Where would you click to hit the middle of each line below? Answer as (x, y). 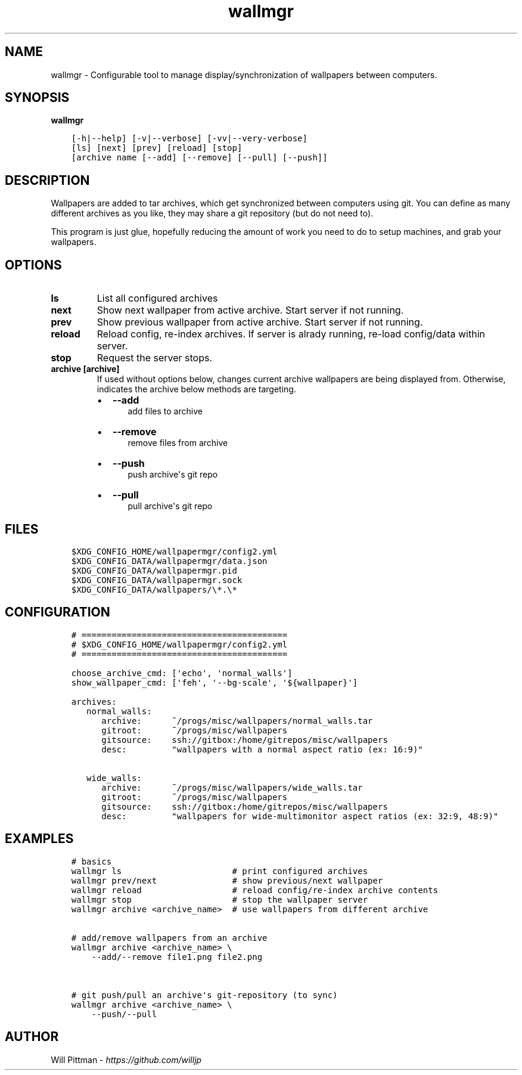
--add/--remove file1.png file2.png (177, 957)
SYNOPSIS (37, 98)
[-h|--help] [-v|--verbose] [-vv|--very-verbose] (189, 139)
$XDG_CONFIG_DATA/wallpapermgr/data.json (169, 561)
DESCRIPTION (47, 180)
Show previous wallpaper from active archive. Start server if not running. (260, 322)
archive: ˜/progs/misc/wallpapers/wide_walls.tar (232, 787)
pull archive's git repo (170, 506)
